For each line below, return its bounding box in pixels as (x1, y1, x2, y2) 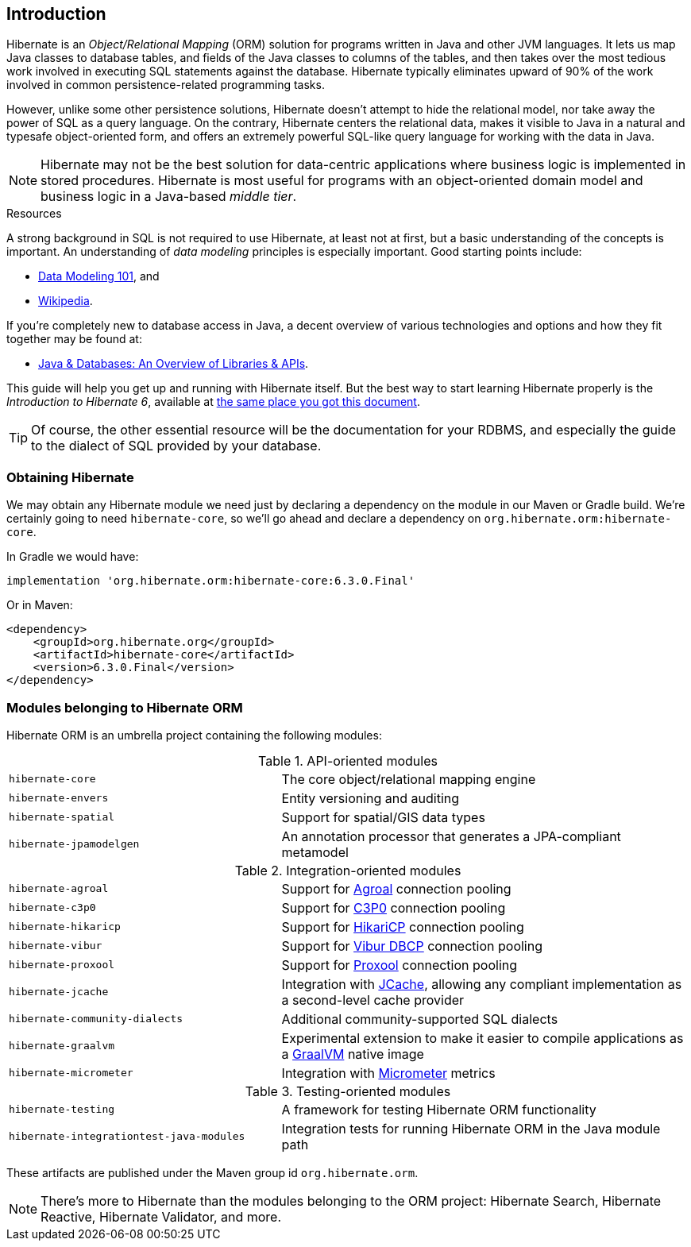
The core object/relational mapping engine (281, 770, 536, 787)
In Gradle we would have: (6, 550, 139, 564)
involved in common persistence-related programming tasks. (6, 78, 325, 92)
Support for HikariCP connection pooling (281, 918, 524, 935)
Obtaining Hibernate (6, 469, 134, 485)
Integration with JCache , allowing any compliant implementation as (281, 975, 682, 992)
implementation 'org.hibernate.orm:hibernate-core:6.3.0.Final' (6, 574, 415, 588)
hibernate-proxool (9, 959, 115, 971)
